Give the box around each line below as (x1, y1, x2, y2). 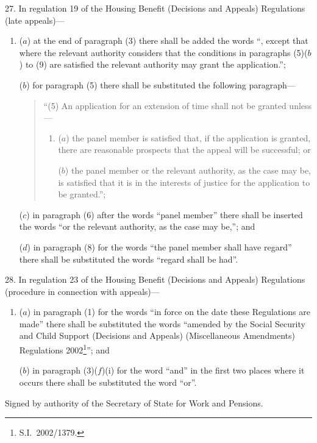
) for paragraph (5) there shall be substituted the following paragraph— (26, 78, 296, 91)
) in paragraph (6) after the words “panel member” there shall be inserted (26, 208, 303, 221)
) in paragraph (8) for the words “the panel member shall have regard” (27, 240, 292, 253)
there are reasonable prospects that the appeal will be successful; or (58, 143, 311, 156)
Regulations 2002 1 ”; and (19, 342, 110, 356)
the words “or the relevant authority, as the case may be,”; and (19, 220, 255, 233)
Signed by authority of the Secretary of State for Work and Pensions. (5, 396, 263, 409)
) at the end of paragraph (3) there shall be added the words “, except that (27, 34, 308, 47)
